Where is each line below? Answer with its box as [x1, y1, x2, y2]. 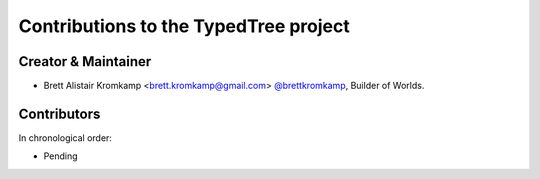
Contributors [18, 105, 101, 122]
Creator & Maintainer [18, 53, 152, 70]
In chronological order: [18, 131, 112, 144]
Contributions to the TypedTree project [18, 15, 350, 37]
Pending [43, 150, 79, 162]
